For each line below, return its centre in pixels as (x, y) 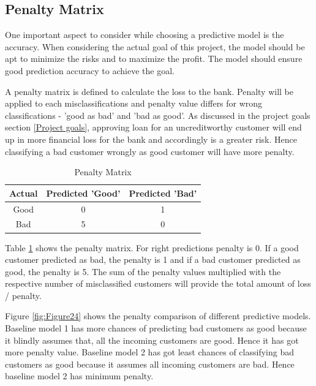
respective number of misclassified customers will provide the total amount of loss (158, 283)
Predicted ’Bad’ (163, 193)
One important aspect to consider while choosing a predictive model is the (145, 35)
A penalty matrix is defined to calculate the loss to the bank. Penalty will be (149, 91)
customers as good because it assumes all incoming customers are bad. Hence (150, 364)
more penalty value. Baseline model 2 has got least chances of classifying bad (149, 352)
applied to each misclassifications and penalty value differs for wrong (134, 103)
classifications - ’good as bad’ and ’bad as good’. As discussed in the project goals (158, 115)
